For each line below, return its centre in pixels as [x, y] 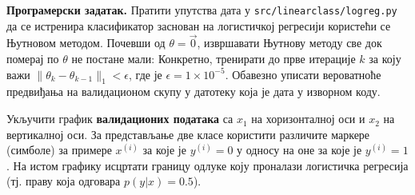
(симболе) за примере [59, 150]
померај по [33, 59]
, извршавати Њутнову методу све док [289, 43]
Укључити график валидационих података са [120, 119]
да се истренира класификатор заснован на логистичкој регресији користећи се [199, 25]
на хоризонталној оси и [308, 119]
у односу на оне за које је [299, 150]
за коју [385, 59]
